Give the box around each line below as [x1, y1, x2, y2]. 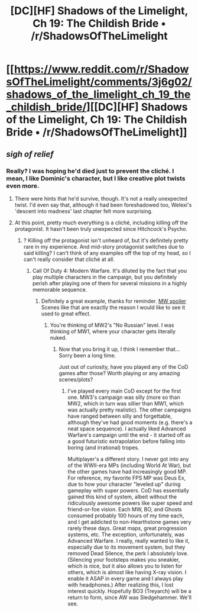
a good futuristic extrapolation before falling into [67, 437, 186, 444]
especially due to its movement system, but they [67, 543, 186, 550]
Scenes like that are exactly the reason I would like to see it [41, 304, 186, 311]
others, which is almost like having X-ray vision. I [67, 568, 187, 575]
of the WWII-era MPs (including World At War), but [67, 462, 191, 469]
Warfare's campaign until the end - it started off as [67, 431, 191, 439]
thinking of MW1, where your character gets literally [50, 327, 176, 335]
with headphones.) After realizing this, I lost [67, 581, 174, 588]
